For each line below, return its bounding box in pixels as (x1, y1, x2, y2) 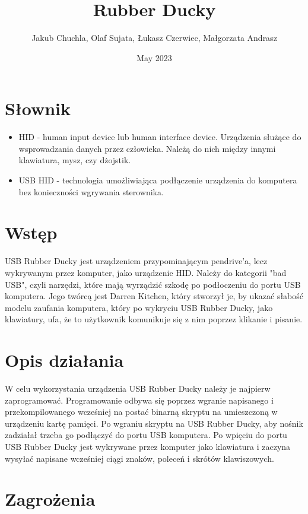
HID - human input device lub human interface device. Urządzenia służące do (18, 131, 301, 143)
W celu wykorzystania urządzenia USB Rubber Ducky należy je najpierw (5, 382, 271, 395)
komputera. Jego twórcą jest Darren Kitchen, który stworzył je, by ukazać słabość (5, 290, 304, 302)
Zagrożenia (5, 487, 96, 511)
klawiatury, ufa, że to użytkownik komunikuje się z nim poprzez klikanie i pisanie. (5, 313, 303, 325)
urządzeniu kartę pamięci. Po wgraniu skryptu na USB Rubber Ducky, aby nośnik (5, 417, 303, 429)
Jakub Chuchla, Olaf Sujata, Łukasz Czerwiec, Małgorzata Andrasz (31, 31, 277, 44)
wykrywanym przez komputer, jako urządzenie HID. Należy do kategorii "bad (5, 266, 287, 278)
